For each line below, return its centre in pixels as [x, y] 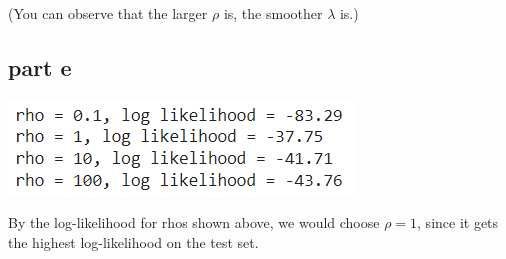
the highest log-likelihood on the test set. [133, 241]
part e [40, 66]
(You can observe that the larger [108, 13]
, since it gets [458, 222]
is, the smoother [273, 13]
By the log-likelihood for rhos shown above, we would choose [194, 222]
